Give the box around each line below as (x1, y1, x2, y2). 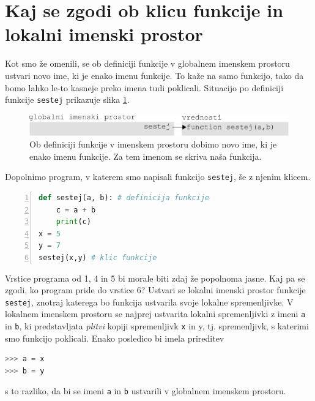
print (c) (56, 217, 91, 227)
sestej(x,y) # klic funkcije (39, 253, 157, 262)
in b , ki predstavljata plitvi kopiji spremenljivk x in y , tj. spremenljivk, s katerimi (5, 320, 309, 332)
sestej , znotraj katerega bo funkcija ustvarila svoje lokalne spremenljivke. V (5, 295, 294, 308)
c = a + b (56, 205, 96, 214)
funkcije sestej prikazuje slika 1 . (5, 93, 130, 106)
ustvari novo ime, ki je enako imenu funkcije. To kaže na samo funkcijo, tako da (5, 69, 304, 81)
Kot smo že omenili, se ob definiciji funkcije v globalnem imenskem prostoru (5, 57, 290, 70)
